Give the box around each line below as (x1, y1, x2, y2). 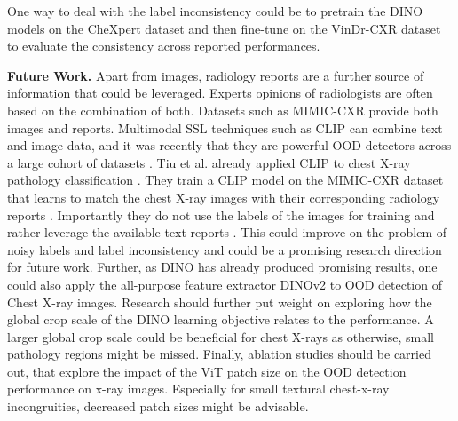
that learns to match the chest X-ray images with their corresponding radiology (7, 187, 440, 206)
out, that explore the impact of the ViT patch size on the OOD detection (7, 361, 407, 380)
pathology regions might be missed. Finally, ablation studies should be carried (7, 345, 431, 363)
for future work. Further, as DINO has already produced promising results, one (7, 258, 438, 276)
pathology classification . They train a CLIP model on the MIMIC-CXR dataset (7, 171, 444, 189)
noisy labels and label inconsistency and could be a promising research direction (7, 240, 442, 258)
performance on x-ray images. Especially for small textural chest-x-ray (7, 379, 390, 398)
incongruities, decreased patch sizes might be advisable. (7, 397, 309, 416)
